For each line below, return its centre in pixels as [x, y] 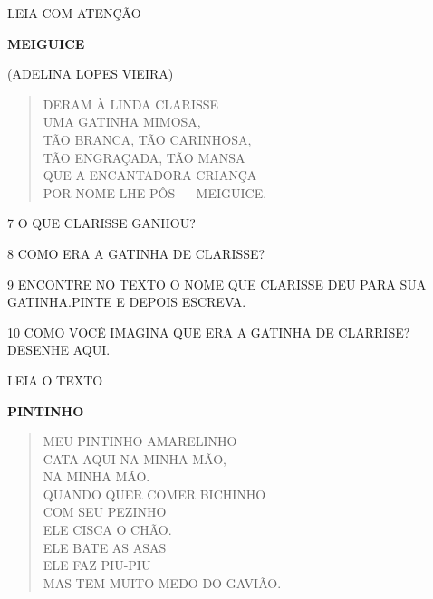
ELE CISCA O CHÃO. [107, 530]
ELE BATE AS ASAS [105, 547]
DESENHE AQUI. [59, 350]
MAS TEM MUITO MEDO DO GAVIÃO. [162, 582]
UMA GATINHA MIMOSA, [122, 122]
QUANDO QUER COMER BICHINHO [154, 494]
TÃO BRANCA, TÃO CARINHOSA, [147, 139]
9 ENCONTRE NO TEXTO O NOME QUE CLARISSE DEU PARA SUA [217, 284]
